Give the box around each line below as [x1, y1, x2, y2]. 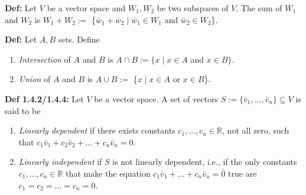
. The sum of [236, 2, 282, 14]
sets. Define [58, 33, 100, 45]
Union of [18, 73, 51, 85]
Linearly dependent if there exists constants [18, 124, 175, 136]
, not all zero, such [222, 124, 289, 136]
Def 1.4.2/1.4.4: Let [5, 92, 84, 105]
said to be [5, 104, 41, 116]
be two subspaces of [157, 2, 229, 14]
